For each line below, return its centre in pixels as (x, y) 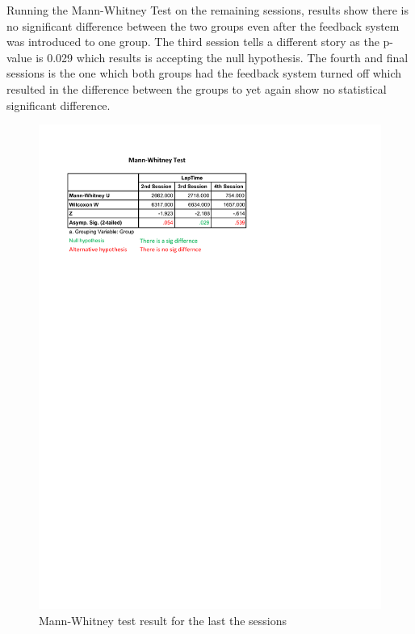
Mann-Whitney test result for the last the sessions (163, 620)
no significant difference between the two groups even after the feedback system (203, 25)
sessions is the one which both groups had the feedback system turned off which (204, 73)
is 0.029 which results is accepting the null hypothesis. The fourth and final (222, 57)
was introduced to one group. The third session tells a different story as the (193, 42)
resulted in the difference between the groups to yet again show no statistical (197, 88)
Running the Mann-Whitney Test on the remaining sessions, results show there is (207, 10)
